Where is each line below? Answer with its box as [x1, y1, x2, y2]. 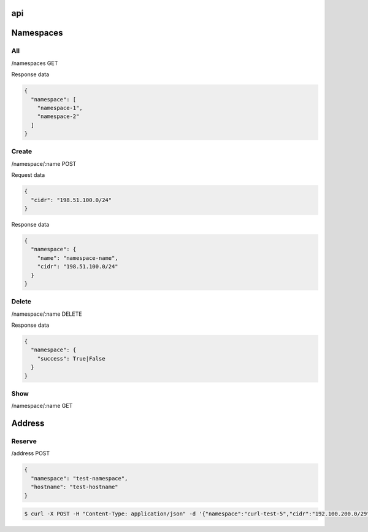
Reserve [11, 437, 37, 445]
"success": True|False [37, 355, 105, 362]
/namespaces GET [11, 59, 58, 67]
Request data [11, 171, 45, 179]
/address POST [11, 450, 50, 457]
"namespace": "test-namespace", [31, 475, 128, 482]
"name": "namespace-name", [37, 254, 119, 261]
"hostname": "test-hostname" [31, 483, 119, 491]
